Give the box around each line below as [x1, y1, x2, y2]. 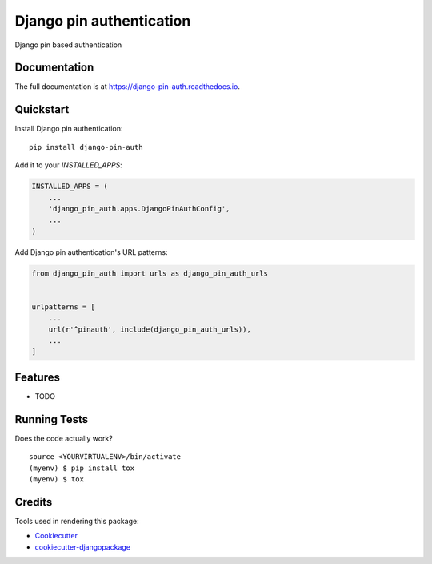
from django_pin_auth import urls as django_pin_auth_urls [31, 268, 268, 278]
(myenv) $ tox [29, 474, 84, 484]
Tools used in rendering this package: [14, 516, 139, 526]
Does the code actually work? [14, 433, 114, 443]
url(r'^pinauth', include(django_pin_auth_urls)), [48, 324, 251, 334]
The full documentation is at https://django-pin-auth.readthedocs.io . [14, 82, 240, 91]
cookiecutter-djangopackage [34, 542, 131, 552]
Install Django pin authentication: [14, 124, 123, 134]
